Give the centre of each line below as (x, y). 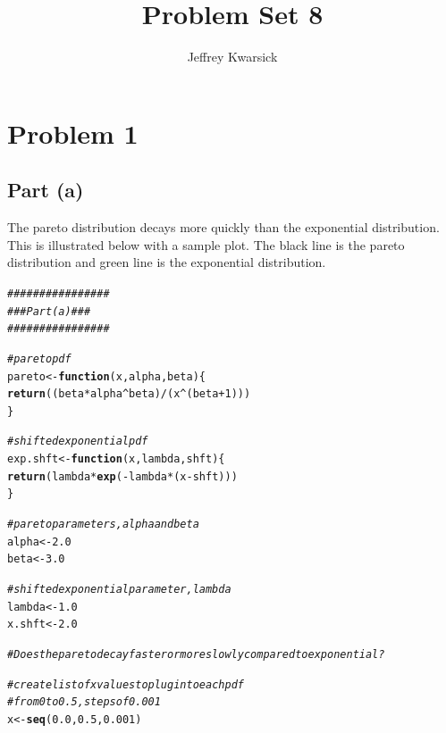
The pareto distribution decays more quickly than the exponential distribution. (223, 227)
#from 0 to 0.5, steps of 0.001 (84, 702)
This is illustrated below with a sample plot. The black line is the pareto (206, 244)
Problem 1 (73, 133)
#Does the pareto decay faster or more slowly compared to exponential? (196, 655)
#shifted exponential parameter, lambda (119, 590)
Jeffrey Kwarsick (232, 57)
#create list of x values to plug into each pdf (126, 684)
